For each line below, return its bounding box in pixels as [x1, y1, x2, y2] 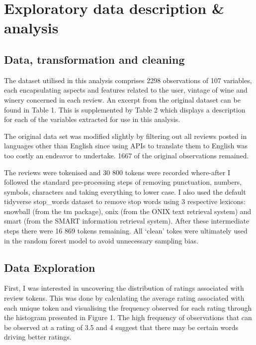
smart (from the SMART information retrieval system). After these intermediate [4, 216, 250, 226]
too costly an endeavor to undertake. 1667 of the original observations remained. [4, 150, 249, 160]
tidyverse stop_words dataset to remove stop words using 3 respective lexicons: [4, 196, 246, 207]
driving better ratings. [4, 332, 72, 342]
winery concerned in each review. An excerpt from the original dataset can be [4, 94, 241, 105]
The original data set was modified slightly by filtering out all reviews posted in [4, 130, 247, 141]
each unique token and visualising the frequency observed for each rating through [4, 302, 252, 313]
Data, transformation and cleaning [4, 51, 185, 67]
